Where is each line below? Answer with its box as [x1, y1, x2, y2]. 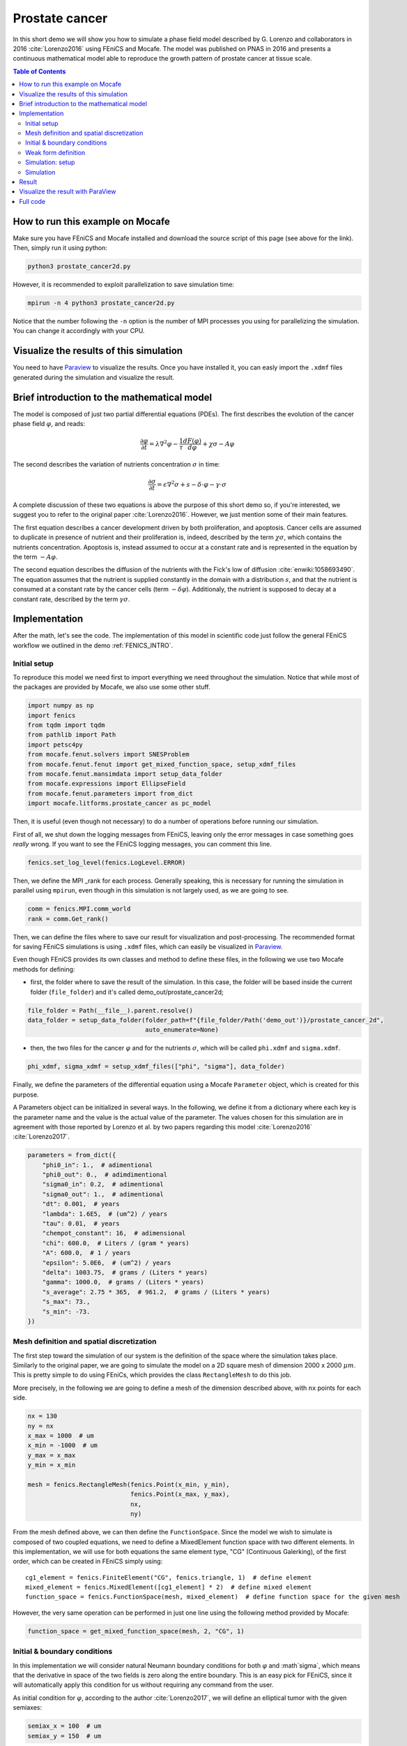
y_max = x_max [27, 1451, 76, 1459]
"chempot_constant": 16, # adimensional [42, 1229, 186, 1238]
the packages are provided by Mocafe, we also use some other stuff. [13, 683, 210, 691]
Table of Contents [13, 67, 66, 75]
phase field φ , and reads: [13, 420, 86, 428]
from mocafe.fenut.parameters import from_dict [27, 789, 193, 798]
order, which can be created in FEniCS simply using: [13, 1557, 163, 1566]
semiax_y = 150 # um [27, 1732, 102, 1740]
